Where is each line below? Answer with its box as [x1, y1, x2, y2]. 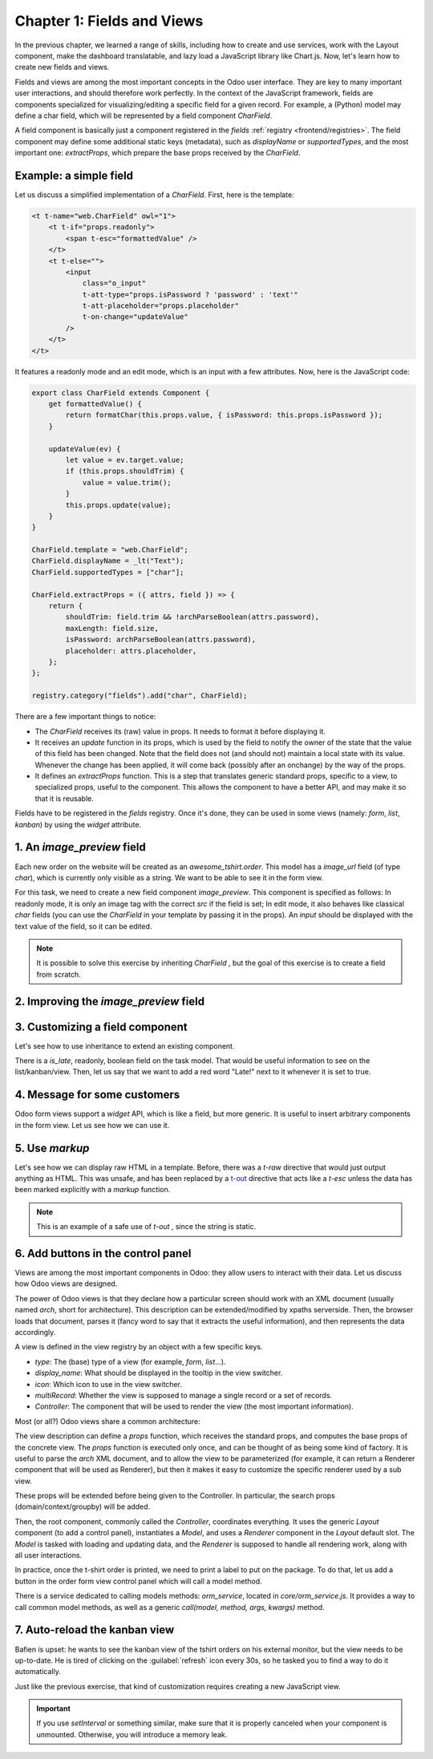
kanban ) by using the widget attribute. [14, 819, 142, 829]
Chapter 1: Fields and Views [14, 12, 204, 30]
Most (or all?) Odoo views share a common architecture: [14, 1416, 200, 1426]
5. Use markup [14, 1141, 90, 1154]
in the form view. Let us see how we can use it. [14, 1120, 170, 1130]
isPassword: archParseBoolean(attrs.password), [65, 635, 257, 645]
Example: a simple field [14, 168, 134, 182]
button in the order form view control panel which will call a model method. [14, 1576, 262, 1586]
